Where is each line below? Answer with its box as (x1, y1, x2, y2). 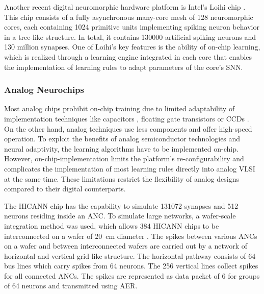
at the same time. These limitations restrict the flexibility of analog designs (4, 173, 239, 184)
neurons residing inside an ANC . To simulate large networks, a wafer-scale (4, 210, 236, 221)
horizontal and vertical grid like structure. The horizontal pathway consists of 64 (4, 250, 256, 261)
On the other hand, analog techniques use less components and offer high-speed (4, 123, 252, 134)
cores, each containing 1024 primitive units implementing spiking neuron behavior (4, 21, 259, 32)
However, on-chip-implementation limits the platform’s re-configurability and (4, 153, 244, 164)
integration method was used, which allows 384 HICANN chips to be (4, 220, 219, 231)
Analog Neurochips (4, 83, 84, 96)
